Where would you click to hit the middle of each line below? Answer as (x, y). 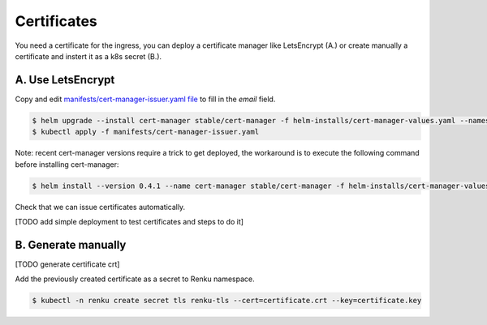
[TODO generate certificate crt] (67, 264)
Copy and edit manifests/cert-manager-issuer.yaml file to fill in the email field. (145, 99)
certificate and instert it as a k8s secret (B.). (88, 56)
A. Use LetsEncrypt (65, 80)
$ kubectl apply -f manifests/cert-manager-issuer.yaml (146, 132)
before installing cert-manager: (67, 164)
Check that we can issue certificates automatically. (100, 207)
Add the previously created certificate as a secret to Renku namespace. (135, 279)
